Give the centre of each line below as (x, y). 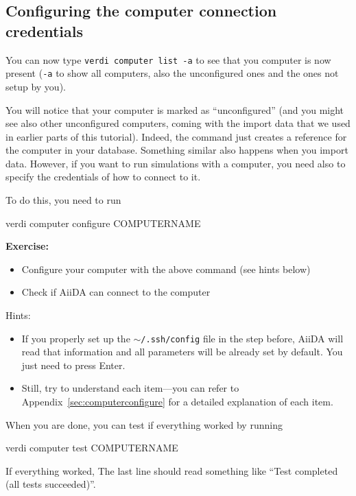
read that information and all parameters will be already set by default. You (182, 352)
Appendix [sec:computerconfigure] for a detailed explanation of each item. (177, 402)
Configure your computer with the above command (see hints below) (166, 269)
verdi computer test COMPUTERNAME (92, 448)
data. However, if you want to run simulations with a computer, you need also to (176, 163)
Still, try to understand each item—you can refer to (130, 388)
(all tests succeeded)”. (51, 484)
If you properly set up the (76, 338)
